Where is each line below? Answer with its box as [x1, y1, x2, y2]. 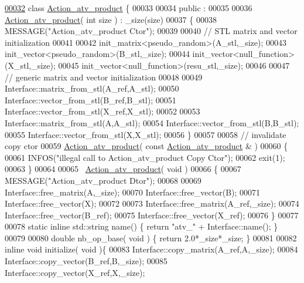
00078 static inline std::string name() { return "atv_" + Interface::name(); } [5, 220, 278, 233]
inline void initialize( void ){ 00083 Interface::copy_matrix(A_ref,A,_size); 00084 [5, 243, 298, 255]
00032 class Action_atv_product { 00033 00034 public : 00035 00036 [5, 2, 252, 14]
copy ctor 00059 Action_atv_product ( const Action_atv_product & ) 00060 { [5, 140, 288, 152]
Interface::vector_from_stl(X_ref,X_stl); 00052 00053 [5, 105, 200, 117]
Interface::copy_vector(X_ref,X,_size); [5, 266, 145, 278]
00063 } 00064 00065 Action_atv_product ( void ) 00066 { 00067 [5, 163, 241, 175]
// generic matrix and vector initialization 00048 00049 [5, 70, 203, 83]
